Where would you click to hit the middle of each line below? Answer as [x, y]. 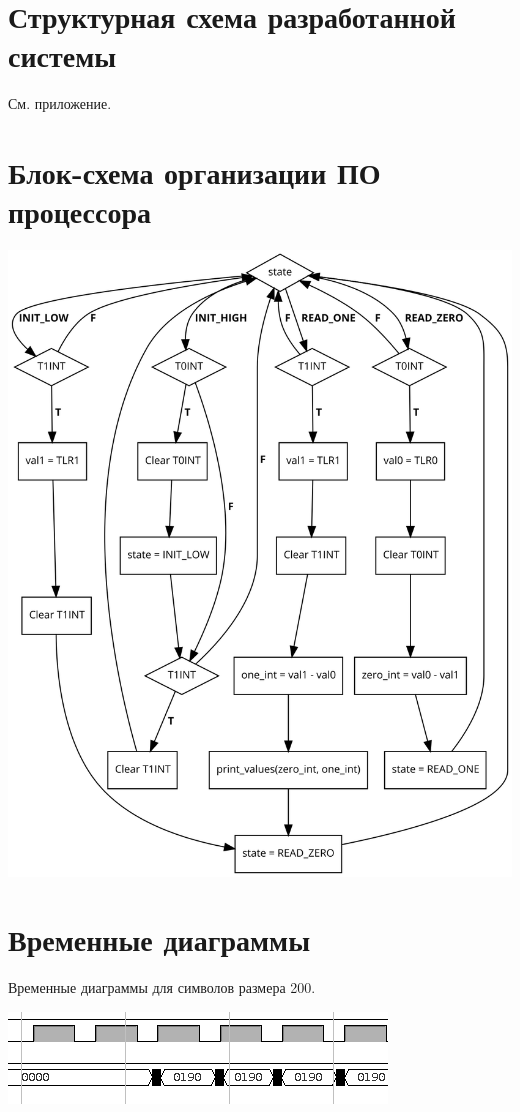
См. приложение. [60, 103]
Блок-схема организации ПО [194, 172]
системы [62, 55]
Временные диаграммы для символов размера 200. [162, 987]
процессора [80, 211]
